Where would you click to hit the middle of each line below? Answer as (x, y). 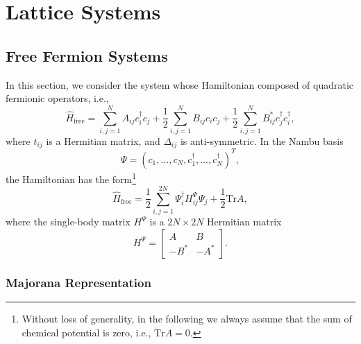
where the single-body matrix (68, 222)
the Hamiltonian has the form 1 (71, 178)
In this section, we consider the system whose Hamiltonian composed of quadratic (180, 84)
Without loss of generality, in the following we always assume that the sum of (187, 319)
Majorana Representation (78, 282)
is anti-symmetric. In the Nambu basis (262, 140)
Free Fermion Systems (87, 55)
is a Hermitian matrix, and (103, 140)
